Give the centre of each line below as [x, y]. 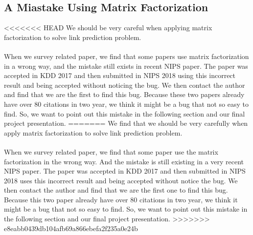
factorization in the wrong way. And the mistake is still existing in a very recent [124, 161]
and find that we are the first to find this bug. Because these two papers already [124, 94]
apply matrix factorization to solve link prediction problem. [93, 132]
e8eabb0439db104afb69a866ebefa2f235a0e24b [71, 228]
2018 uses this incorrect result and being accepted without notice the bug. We [121, 180]
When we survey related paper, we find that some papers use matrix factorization [126, 56]
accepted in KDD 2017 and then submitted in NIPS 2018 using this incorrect [120, 75]
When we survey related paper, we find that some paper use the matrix [111, 151]
